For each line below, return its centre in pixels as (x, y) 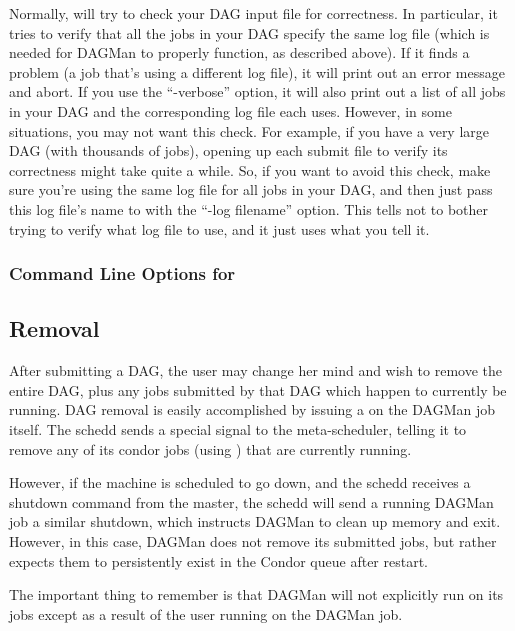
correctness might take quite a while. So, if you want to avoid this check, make (250, 169)
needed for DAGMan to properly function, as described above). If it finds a (239, 52)
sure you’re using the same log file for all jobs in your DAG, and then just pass (251, 189)
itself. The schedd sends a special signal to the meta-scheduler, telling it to (238, 428)
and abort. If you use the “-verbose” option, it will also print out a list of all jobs (257, 91)
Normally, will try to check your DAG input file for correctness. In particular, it (253, 13)
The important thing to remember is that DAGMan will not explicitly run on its (256, 594)
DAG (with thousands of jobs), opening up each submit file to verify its (228, 150)
